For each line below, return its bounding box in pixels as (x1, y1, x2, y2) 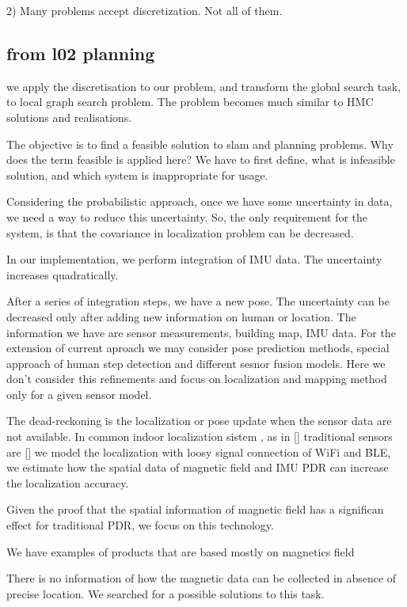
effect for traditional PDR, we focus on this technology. (6, 517, 274, 533)
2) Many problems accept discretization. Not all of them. (6, 2, 283, 18)
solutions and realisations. (6, 108, 132, 125)
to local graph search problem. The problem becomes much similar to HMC (6, 93, 374, 110)
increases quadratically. (6, 266, 119, 283)
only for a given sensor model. (6, 385, 152, 402)
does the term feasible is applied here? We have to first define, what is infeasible (6, 151, 395, 168)
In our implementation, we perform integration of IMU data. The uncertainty (6, 251, 382, 267)
